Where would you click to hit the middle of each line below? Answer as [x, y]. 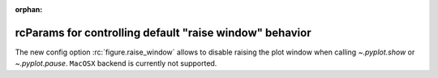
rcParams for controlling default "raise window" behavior [163, 32]
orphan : [29, 9]
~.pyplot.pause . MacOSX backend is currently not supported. [116, 63]
